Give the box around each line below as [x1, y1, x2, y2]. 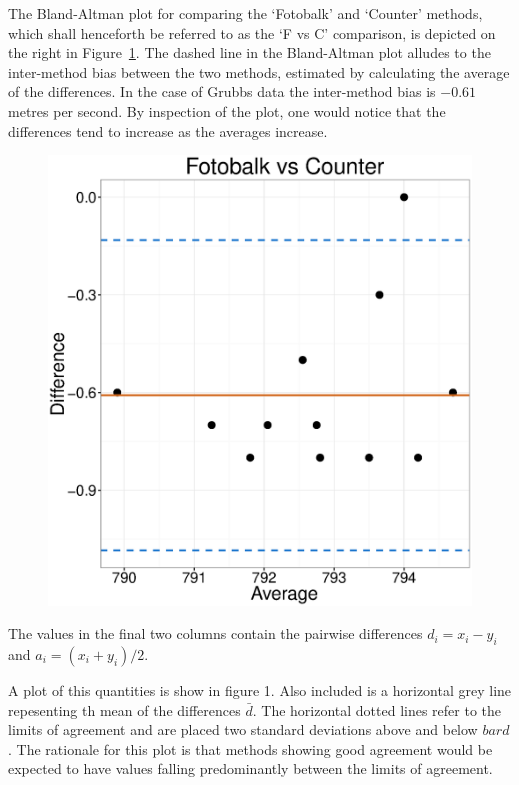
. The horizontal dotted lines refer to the [252, 699, 502, 720]
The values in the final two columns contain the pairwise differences [8, 623, 423, 644]
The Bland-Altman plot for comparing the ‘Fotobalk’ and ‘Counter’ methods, [8, 3, 483, 23]
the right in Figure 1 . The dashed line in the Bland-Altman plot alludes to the [8, 42, 491, 63]
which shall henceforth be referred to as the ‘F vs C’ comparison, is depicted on [8, 22, 496, 43]
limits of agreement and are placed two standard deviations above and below [8, 719, 478, 740]
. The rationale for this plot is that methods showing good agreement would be [8, 738, 493, 759]
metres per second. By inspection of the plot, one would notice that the [8, 100, 446, 121]
